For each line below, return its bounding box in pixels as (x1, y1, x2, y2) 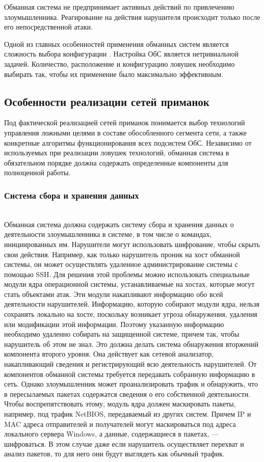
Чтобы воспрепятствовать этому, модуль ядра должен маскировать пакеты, (4, 398, 236, 409)
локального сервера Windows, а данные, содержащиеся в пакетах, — (4, 428, 219, 439)
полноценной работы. (4, 167, 71, 178)
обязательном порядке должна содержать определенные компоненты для (4, 157, 228, 168)
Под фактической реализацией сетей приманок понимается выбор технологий (4, 117, 245, 128)
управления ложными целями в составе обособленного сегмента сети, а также (4, 127, 247, 138)
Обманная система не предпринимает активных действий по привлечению (4, 2, 234, 12)
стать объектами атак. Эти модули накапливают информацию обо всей (4, 288, 223, 299)
